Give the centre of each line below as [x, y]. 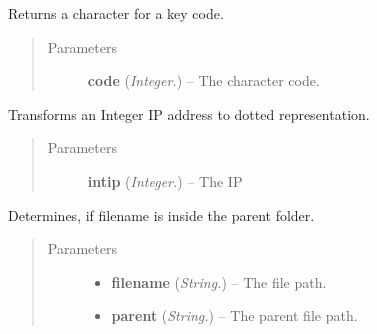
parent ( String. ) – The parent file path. [234, 315]
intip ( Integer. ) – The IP [165, 180]
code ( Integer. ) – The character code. [203, 80]
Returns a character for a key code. [116, 13]
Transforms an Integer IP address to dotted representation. [189, 113]
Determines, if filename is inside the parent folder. [161, 214]
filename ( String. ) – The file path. [219, 281]
